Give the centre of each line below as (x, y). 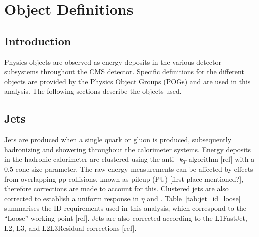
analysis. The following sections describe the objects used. (93, 91)
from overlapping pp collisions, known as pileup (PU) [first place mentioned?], (124, 179)
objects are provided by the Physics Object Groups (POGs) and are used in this (127, 81)
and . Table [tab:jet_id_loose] (194, 198)
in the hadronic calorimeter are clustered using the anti (89, 159)
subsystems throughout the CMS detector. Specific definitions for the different (124, 72)
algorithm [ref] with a (222, 159)
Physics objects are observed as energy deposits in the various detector (113, 62)
